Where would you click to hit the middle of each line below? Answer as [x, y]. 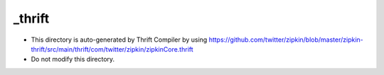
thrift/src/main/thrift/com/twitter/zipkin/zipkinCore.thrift [112, 49]
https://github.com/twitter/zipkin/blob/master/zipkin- [286, 40]
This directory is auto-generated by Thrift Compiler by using [119, 40]
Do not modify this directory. [73, 59]
